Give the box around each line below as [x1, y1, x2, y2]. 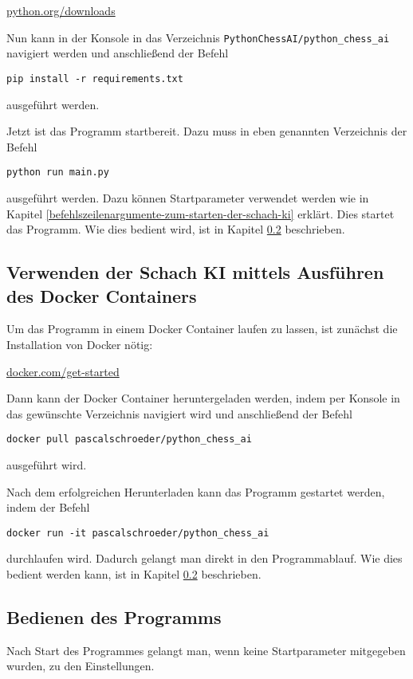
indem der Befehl [6, 499, 90, 516]
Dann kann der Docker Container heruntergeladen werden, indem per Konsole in [6, 390, 400, 406]
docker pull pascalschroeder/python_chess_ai [6, 434, 252, 445]
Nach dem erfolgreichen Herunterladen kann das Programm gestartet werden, [6, 483, 385, 500]
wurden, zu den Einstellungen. [6, 657, 155, 674]
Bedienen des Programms [6, 604, 222, 629]
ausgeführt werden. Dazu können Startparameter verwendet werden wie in [6, 189, 369, 206]
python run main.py [6, 167, 109, 179]
